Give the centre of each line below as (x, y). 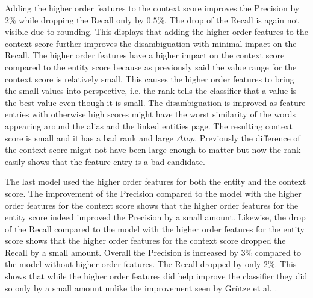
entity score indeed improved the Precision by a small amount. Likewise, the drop (155, 217)
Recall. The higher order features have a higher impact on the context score (145, 55)
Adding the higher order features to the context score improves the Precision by (152, 8)
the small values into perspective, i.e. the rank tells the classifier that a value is (151, 91)
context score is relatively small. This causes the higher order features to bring (150, 79)
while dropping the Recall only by (81, 20)
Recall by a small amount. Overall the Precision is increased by (122, 252)
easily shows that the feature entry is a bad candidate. (105, 161)
